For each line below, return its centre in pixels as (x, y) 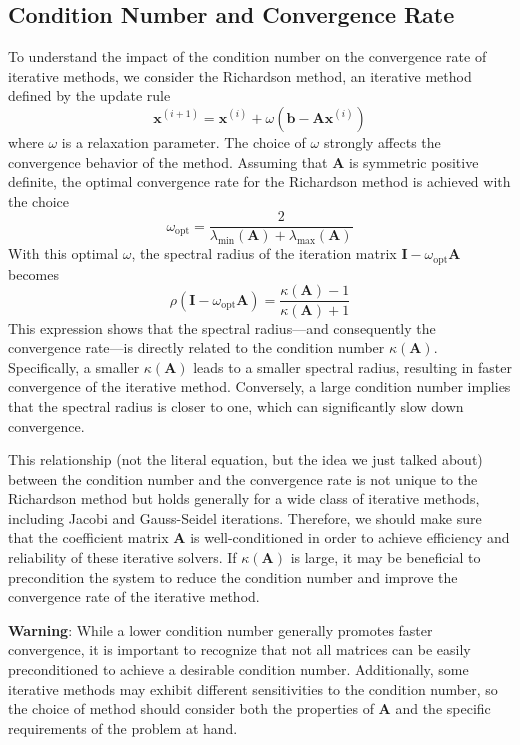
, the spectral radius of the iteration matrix (264, 253)
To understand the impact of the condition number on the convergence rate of (247, 56)
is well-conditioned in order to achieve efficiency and (350, 537)
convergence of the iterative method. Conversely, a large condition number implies (259, 386)
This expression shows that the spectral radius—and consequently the (222, 327)
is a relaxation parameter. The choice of (183, 141)
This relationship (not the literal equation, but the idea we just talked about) (245, 459)
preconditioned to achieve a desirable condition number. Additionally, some (238, 669)
